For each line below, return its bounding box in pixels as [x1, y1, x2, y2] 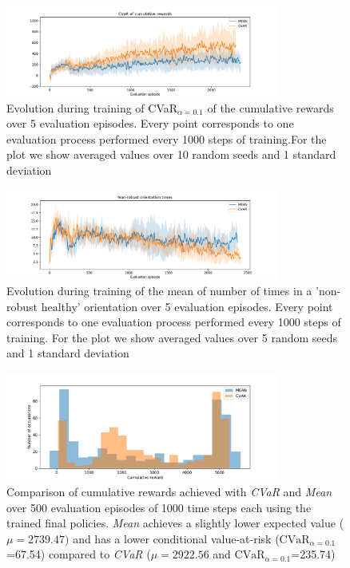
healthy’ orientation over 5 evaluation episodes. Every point [41, 298, 333, 314]
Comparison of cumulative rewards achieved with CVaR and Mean [6, 483, 332, 500]
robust [6, 298, 38, 314]
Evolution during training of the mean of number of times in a [6, 282, 312, 299]
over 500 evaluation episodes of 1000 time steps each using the [6, 499, 312, 515]
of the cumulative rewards [207, 99, 334, 116]
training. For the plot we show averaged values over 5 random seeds [6, 329, 338, 345]
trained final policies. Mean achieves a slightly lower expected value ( [6, 515, 344, 531]
